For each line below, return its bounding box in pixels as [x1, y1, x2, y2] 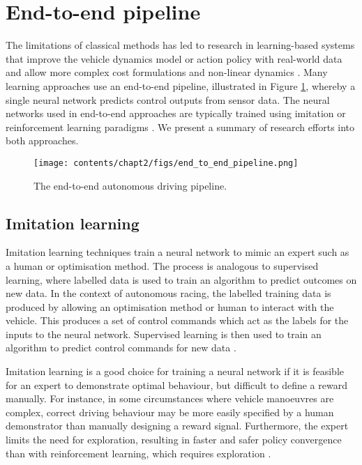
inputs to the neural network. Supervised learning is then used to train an [6, 326, 322, 341]
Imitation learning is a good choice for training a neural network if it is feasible [6, 364, 345, 379]
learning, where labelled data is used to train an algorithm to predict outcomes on [6, 272, 357, 287]
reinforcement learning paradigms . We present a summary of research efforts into [6, 119, 355, 134]
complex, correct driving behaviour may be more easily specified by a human [6, 404, 334, 419]
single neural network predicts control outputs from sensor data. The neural [6, 92, 330, 107]
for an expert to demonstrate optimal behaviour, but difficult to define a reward [6, 377, 347, 392]
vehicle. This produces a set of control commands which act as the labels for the [6, 313, 349, 328]
